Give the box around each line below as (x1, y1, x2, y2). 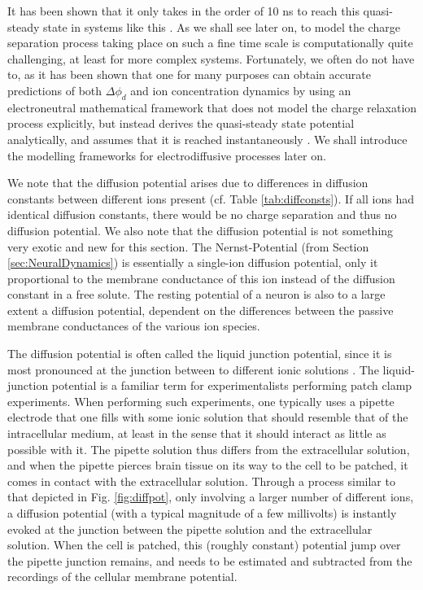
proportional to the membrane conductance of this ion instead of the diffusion (7, 269, 395, 286)
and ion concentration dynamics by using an (130, 81, 351, 98)
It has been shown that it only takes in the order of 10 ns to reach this (7, 2, 360, 19)
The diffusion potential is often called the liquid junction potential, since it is (7, 345, 392, 362)
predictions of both (7, 81, 102, 98)
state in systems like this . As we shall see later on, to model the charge (43, 18, 400, 35)
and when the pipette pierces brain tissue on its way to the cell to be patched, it (7, 457, 408, 474)
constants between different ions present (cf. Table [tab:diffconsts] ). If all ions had (7, 190, 414, 207)
